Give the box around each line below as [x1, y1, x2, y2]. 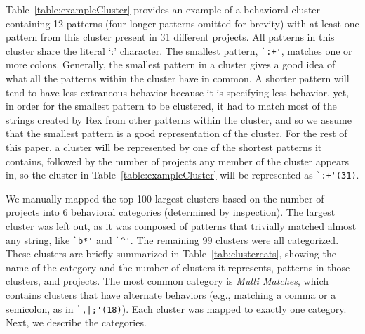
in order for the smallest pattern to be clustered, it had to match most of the [6, 98, 337, 113]
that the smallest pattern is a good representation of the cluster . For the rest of [6, 126, 347, 141]
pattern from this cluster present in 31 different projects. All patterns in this [6, 30, 335, 44]
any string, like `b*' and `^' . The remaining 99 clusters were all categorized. [6, 232, 339, 247]
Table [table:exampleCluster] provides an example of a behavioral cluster [6, 2, 321, 16]
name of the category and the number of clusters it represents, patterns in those [6, 259, 350, 274]
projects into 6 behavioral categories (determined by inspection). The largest [6, 205, 336, 219]
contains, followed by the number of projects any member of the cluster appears [6, 153, 349, 168]
